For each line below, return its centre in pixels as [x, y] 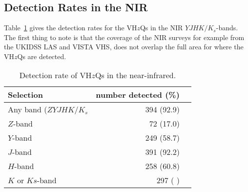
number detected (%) [138, 94]
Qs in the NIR [161, 28]
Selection [26, 94]
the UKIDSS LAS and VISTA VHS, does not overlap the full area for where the [124, 47]
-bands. [227, 28]
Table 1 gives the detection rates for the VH [71, 28]
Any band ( [28, 109]
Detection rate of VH [55, 75]
